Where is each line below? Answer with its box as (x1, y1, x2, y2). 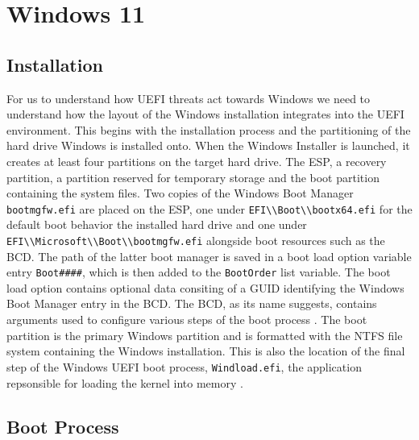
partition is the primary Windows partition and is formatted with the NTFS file (6, 326, 403, 343)
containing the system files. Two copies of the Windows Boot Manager (6, 185, 354, 201)
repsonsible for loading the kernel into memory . (6, 374, 243, 391)
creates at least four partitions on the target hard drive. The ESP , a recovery (6, 152, 387, 169)
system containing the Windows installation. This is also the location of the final (6, 342, 405, 359)
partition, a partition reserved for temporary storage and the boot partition (6, 168, 380, 185)
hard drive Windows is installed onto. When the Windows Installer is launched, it (6, 137, 410, 154)
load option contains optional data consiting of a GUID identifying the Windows (6, 279, 404, 296)
